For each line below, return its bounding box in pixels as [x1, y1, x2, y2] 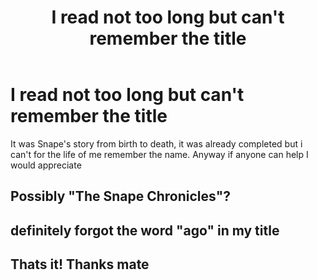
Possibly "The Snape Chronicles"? [10, 188, 231, 205]
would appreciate [10, 159, 82, 171]
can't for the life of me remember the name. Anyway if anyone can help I [10, 148, 309, 160]
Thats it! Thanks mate [10, 256, 150, 273]
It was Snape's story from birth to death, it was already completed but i [10, 137, 303, 150]
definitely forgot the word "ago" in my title [10, 222, 280, 239]
